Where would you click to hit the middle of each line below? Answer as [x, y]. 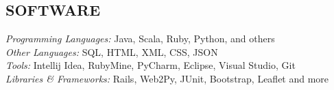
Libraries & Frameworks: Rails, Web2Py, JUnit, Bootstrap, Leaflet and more [167, 78]
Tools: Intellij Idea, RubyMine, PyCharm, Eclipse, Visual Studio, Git [151, 65]
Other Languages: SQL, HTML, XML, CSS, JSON [112, 51]
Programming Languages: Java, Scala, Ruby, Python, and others [140, 39]
